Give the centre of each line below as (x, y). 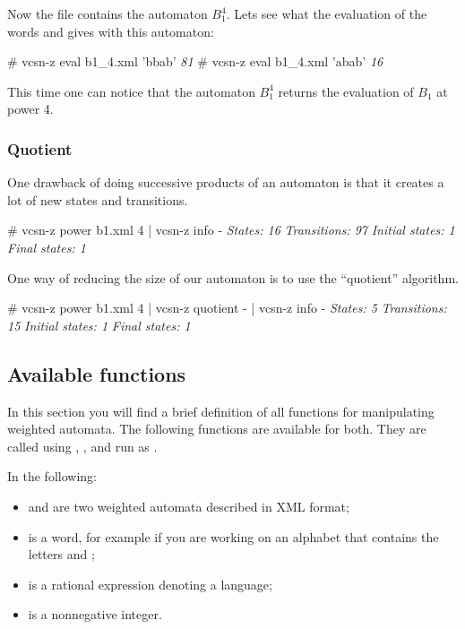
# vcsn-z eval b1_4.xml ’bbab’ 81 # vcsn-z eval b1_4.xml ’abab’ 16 (195, 61)
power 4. (30, 109)
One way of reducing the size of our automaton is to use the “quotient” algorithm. (233, 277)
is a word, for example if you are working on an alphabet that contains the (233, 536)
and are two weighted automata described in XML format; (189, 506)
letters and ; (61, 554)
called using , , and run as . (82, 446)
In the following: (52, 476)
